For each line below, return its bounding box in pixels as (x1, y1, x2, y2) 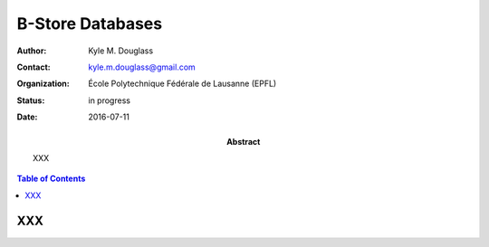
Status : (16, 95, 45, 106)
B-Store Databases (16, 14, 163, 33)
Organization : (16, 78, 70, 90)
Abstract (226, 136, 261, 147)
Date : (16, 111, 38, 122)
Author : (16, 45, 47, 56)
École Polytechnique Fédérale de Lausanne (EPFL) (88, 78, 277, 90)
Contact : (16, 62, 52, 72)
